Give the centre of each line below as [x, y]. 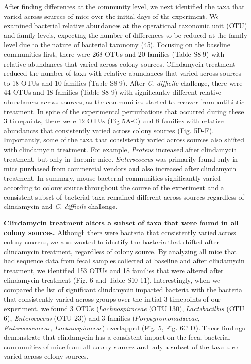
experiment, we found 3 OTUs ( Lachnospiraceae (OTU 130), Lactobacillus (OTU [124, 308]
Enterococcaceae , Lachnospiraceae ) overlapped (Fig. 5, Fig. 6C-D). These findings [125, 327]
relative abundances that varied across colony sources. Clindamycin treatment [120, 63]
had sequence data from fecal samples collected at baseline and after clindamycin [124, 261]
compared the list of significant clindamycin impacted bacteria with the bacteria [123, 289]
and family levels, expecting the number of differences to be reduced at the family [126, 35]
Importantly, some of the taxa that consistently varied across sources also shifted [124, 140]
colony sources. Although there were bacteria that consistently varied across [120, 232]
